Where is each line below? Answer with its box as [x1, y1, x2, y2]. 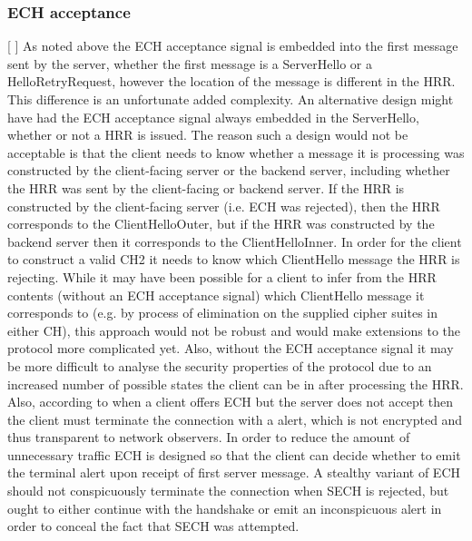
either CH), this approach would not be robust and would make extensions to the [7, 320, 460, 339]
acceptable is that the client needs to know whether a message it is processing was [7, 143, 465, 162]
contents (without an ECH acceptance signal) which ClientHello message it [7, 285, 425, 304]
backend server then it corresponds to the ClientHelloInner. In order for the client [7, 231, 462, 251]
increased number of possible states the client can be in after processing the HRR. [7, 374, 464, 393]
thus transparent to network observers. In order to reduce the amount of [7, 428, 410, 447]
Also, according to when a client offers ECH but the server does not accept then [7, 392, 454, 411]
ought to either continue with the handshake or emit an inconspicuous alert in [7, 498, 442, 517]
